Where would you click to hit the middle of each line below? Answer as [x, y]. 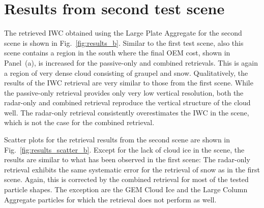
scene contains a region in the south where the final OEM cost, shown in [117, 53]
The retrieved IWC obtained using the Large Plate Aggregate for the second [123, 33]
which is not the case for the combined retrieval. [79, 122]
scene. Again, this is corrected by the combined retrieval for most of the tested [126, 179]
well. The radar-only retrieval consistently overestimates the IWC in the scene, [127, 112]
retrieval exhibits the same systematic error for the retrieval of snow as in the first [132, 169]
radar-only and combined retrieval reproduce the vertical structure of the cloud [127, 102]
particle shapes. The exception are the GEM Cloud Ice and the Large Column [126, 189]
